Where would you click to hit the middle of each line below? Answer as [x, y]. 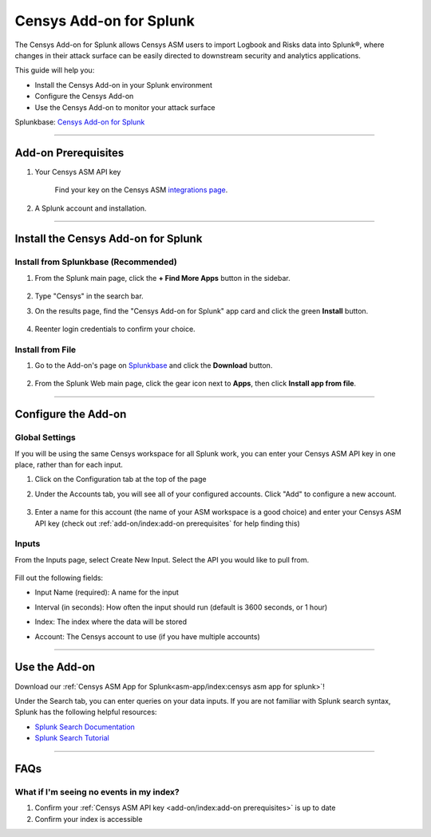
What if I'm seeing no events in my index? [97, 792]
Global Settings [45, 437]
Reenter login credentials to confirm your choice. [115, 329]
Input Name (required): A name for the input [107, 592]
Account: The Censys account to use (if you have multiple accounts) [148, 636]
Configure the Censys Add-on [84, 97]
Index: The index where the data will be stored [111, 622]
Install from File [45, 349]
